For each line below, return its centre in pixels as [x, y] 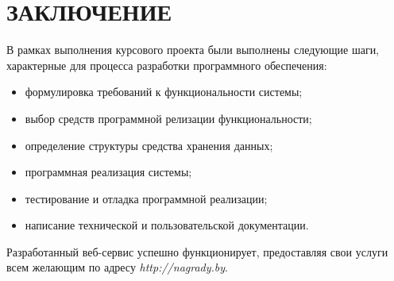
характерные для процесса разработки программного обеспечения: [167, 65]
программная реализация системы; [108, 172]
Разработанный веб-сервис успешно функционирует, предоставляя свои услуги [197, 251]
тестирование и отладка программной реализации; [146, 198]
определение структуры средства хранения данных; [149, 145]
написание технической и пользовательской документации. [167, 225]
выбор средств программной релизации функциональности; [168, 118]
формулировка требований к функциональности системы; [164, 92]
